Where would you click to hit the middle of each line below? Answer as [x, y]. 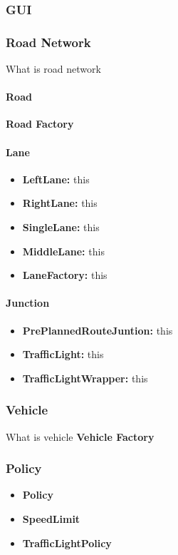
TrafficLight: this [63, 354]
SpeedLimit [51, 519]
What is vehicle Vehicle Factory [80, 436]
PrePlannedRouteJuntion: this [98, 330]
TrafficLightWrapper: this [85, 378]
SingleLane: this [61, 227]
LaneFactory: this [65, 275]
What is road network [53, 69]
